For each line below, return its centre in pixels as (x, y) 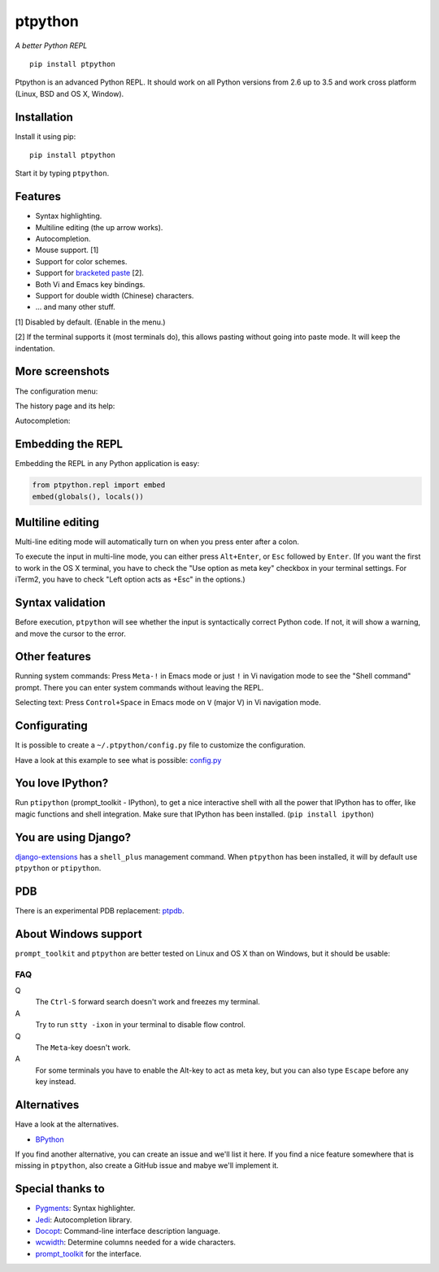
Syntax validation (60, 603)
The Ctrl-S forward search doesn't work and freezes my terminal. (148, 1002)
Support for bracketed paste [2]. (89, 273)
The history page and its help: (65, 406)
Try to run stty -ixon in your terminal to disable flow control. (140, 1025)
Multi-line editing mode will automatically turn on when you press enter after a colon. (157, 542)
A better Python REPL (51, 46)
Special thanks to (60, 1189)
